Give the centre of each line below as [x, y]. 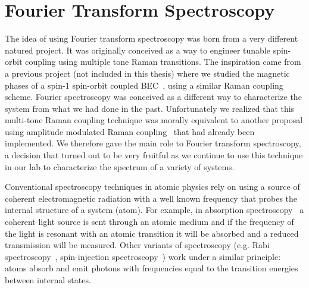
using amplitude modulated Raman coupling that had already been [130, 131]
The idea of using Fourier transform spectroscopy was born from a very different [152, 38]
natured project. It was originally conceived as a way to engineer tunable [138, 50]
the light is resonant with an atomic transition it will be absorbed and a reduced [152, 233]
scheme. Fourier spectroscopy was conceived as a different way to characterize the [153, 97]
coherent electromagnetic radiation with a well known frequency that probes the [151, 198]
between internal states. [48, 280]
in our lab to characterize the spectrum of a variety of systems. [120, 166]
